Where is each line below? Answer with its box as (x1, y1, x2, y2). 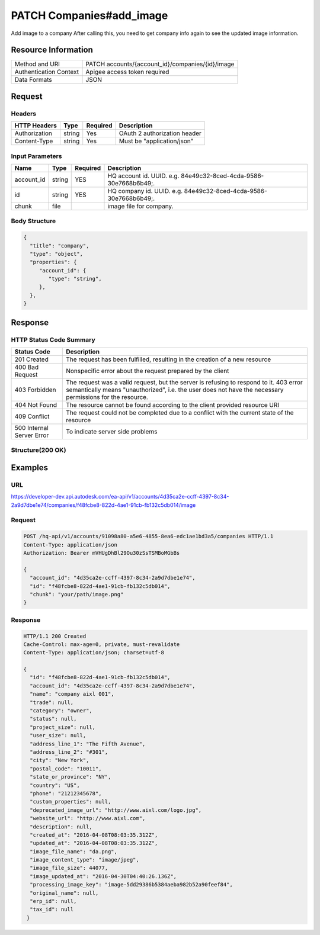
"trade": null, (30, 699, 74, 706)
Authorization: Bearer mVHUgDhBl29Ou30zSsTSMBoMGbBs (23, 550, 180, 557)
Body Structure (11, 217, 56, 225)
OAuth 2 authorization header (119, 129, 201, 137)
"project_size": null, (30, 724, 96, 731)
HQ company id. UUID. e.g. (107, 187, 183, 195)
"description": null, (30, 823, 93, 830)
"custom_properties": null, (30, 798, 111, 805)
